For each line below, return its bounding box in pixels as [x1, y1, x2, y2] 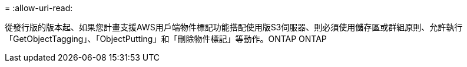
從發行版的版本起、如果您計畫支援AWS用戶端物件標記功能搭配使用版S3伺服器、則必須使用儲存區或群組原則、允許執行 [5, 22, 463, 32]
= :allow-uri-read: [5, 3, 73, 13]
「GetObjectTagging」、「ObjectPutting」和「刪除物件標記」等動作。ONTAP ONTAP [5, 34, 327, 44]
